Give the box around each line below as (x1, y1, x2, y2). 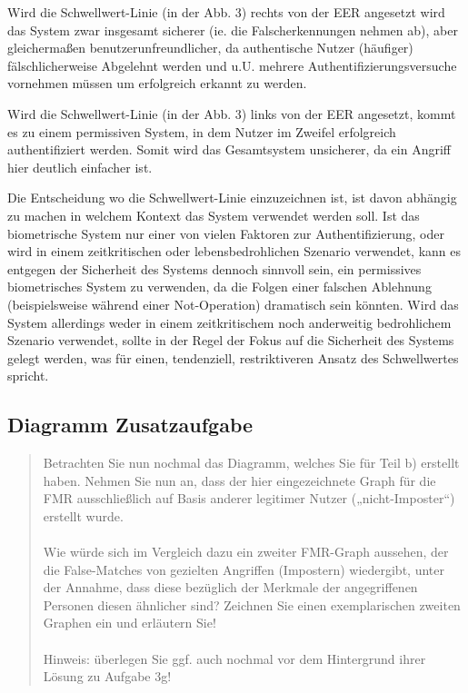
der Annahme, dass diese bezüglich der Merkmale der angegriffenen (43, 578, 418, 597)
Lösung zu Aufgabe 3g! (43, 667, 172, 686)
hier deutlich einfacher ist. (7, 157, 153, 176)
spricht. (7, 366, 49, 385)
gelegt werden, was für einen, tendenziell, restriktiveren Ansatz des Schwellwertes (7, 348, 459, 367)
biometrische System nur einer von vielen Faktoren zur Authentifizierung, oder (7, 223, 444, 243)
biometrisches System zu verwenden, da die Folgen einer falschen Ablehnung (7, 277, 432, 296)
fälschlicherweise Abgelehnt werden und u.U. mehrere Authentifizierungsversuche (7, 55, 457, 74)
